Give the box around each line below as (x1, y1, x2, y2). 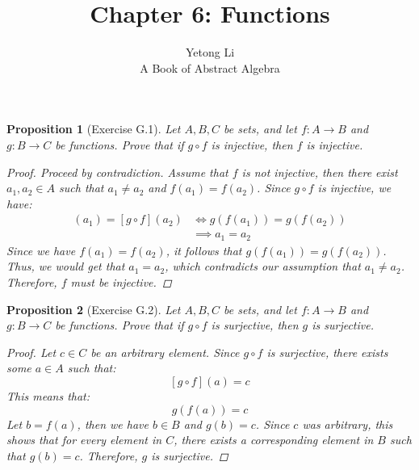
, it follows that (166, 241, 242, 258)
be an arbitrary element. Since (90, 343, 240, 360)
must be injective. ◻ (70, 273, 172, 290)
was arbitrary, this (302, 415, 393, 432)
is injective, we (317, 179, 392, 196)
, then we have (77, 415, 149, 432)
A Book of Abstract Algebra (140, 59, 280, 76)
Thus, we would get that (6, 258, 125, 275)
